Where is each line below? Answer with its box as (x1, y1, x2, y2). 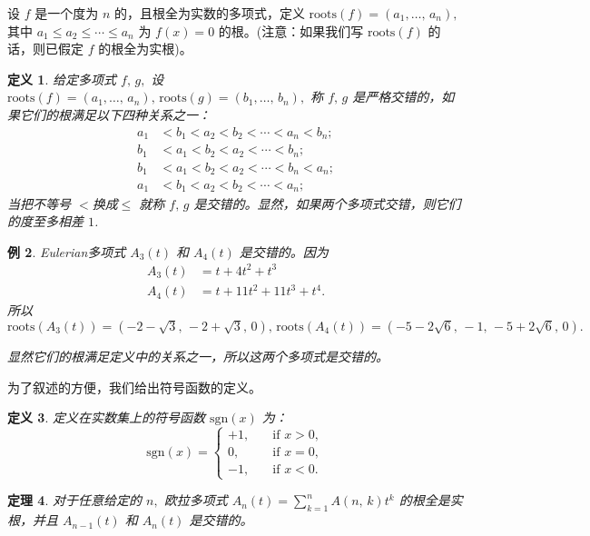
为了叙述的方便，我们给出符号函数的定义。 (7, 377, 261, 396)
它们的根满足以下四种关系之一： (19, 104, 211, 124)
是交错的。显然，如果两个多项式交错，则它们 (193, 194, 461, 213)
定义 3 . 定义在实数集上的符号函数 (7, 408, 205, 427)
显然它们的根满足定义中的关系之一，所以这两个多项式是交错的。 (7, 346, 388, 365)
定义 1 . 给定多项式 (7, 69, 116, 88)
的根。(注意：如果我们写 (218, 21, 364, 40)
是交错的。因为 (239, 242, 329, 261)
